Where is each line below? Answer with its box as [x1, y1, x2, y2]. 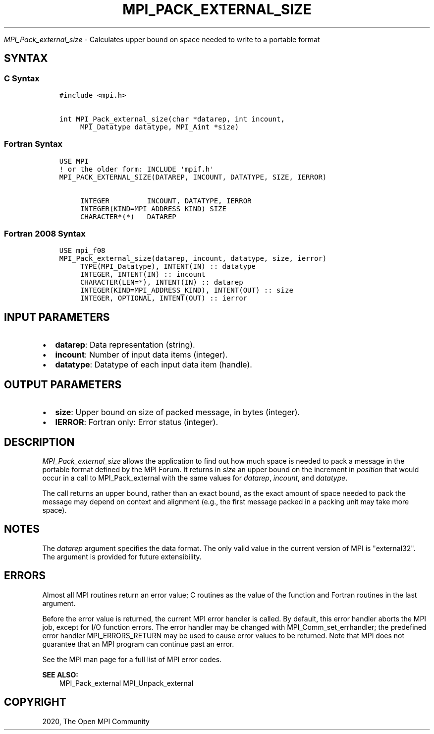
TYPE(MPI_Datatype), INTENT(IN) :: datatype [80, 262, 256, 271]
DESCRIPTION [4, 435, 75, 448]
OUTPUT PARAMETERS [4, 378, 122, 391]
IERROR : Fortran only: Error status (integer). [55, 417, 218, 428]
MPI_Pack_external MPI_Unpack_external [59, 678, 194, 687]
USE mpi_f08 [59, 246, 106, 255]
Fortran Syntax [4, 139, 62, 149]
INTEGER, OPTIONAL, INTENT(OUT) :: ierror [80, 294, 248, 303]
